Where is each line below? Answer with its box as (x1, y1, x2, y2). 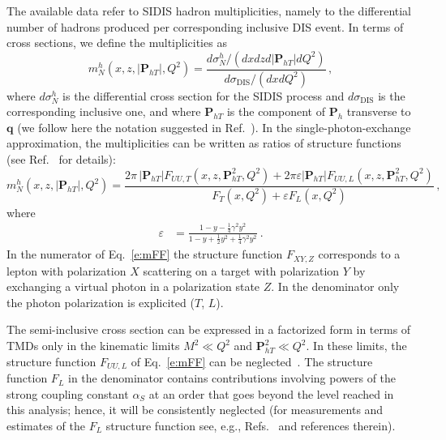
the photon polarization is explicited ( (6, 293, 195, 310)
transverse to (346, 103, 411, 120)
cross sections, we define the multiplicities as (6, 34, 227, 51)
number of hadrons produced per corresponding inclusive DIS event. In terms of (6, 18, 404, 35)
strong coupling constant (6, 385, 129, 402)
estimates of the (6, 417, 85, 434)
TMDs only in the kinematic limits (6, 337, 180, 354)
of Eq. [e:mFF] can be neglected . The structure (131, 352, 373, 370)
